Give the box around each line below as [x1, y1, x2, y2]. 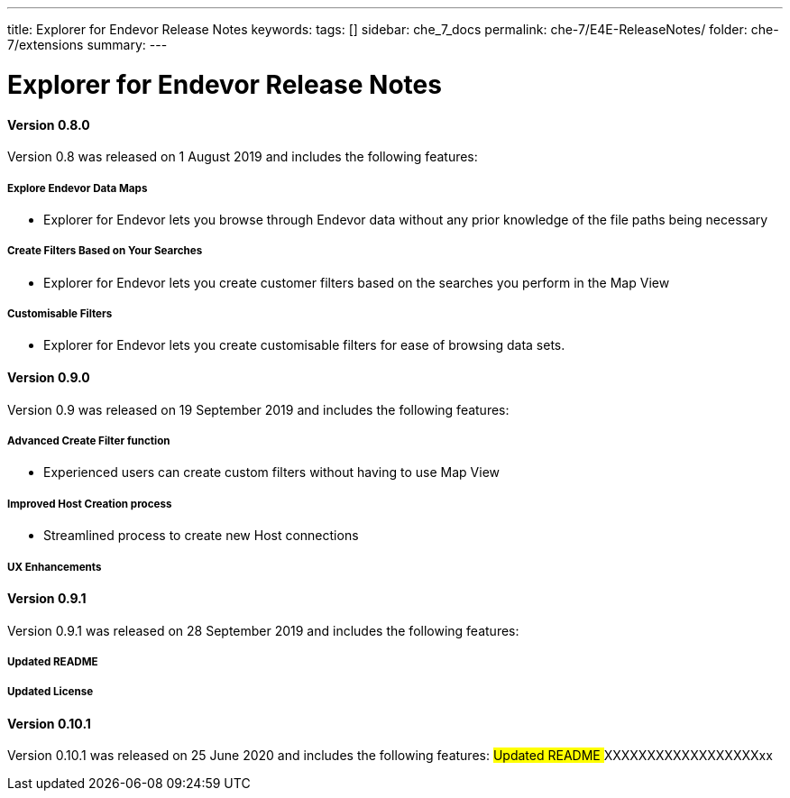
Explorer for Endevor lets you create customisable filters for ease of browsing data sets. [43, 337, 565, 353]
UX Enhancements [7, 560, 102, 573]
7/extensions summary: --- [7, 37, 168, 52]
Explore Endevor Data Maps [7, 181, 148, 195]
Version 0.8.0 [7, 116, 90, 133]
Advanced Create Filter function [7, 435, 170, 448]
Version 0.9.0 [7, 370, 90, 386]
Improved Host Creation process [7, 497, 172, 510]
